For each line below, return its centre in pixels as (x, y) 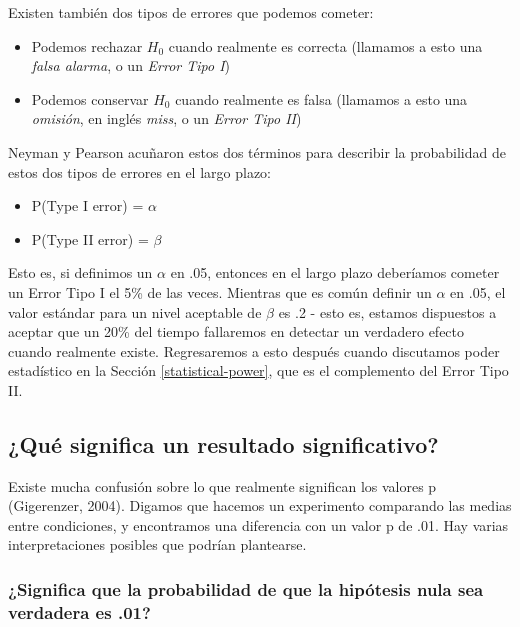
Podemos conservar (90, 98)
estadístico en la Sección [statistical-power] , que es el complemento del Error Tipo (258, 370)
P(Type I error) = (87, 205)
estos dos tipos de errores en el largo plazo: (140, 171)
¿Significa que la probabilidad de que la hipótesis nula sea (246, 589)
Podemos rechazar (87, 45)
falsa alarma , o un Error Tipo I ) (131, 65)
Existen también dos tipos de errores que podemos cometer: (191, 12)
